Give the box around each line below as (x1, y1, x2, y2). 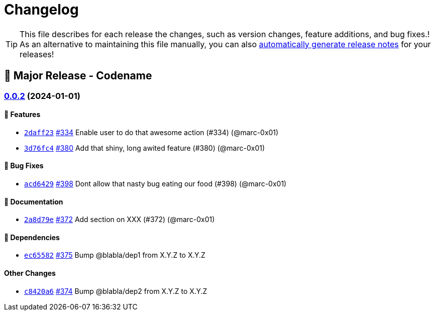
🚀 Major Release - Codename (4, 69, 152, 82)
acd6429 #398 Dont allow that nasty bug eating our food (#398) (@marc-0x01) (24, 179, 287, 188)
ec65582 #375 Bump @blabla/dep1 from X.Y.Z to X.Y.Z (24, 251, 205, 260)
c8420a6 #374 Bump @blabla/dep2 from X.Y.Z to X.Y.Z (24, 286, 207, 295)
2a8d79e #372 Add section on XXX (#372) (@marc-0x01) (24, 215, 215, 224)
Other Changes (4, 269, 56, 278)
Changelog (4, 1, 79, 18)
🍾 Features (4, 110, 41, 119)
